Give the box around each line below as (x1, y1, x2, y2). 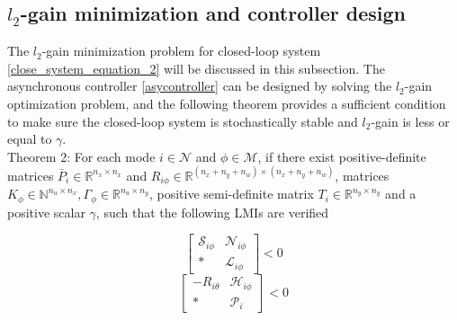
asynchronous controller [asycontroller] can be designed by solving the (7, 76, 392, 95)
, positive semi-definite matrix (148, 184, 314, 203)
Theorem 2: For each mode (7, 147, 156, 165)
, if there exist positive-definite (257, 147, 426, 165)
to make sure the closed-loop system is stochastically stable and (7, 111, 358, 130)
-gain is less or (371, 111, 450, 130)
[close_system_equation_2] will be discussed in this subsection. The (7, 58, 385, 77)
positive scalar (7, 202, 85, 221)
